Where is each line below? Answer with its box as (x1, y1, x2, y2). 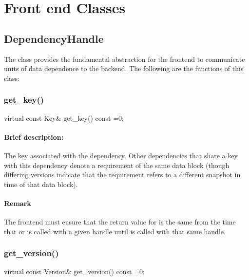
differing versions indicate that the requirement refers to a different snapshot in (4, 169, 241, 180)
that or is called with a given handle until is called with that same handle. (4, 226, 226, 236)
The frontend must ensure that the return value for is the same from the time (4, 217, 236, 227)
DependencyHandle (4, 31, 104, 46)
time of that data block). (4, 179, 78, 189)
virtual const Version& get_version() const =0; (4, 266, 145, 276)
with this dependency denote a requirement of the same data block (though (4, 160, 230, 170)
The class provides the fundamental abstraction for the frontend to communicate (4, 54, 245, 64)
